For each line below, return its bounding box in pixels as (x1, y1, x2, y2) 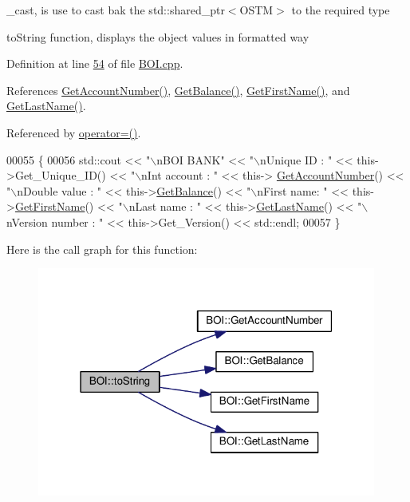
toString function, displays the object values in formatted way (6, 28, 309, 45)
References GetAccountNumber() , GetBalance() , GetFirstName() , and (6, 81, 350, 98)
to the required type (291, 2, 390, 18)
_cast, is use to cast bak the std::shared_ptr (6, 2, 225, 18)
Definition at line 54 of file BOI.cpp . (6, 55, 183, 72)
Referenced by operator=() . (6, 124, 141, 140)
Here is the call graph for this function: (6, 240, 198, 257)
